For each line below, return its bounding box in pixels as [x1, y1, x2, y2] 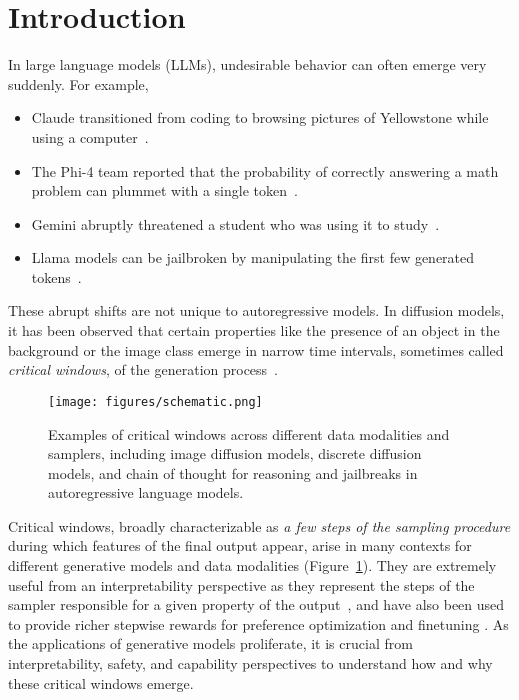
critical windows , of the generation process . [8, 359, 279, 380]
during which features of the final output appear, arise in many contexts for [8, 535, 472, 556]
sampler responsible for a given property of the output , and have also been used [8, 594, 505, 615]
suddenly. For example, [8, 73, 149, 94]
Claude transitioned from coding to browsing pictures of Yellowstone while [31, 107, 489, 128]
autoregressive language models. [48, 482, 244, 503]
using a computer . [31, 126, 149, 147]
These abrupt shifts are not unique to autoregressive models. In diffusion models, [8, 300, 505, 321]
